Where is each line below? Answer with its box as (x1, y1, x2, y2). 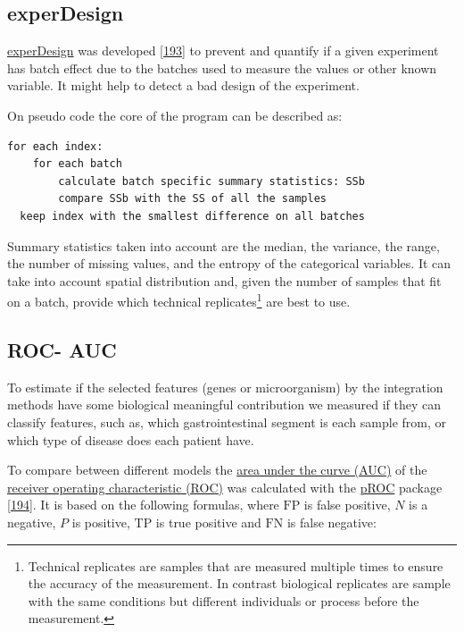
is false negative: (286, 512, 377, 531)
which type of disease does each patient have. (7, 430, 254, 449)
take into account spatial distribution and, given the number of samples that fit (7, 271, 442, 290)
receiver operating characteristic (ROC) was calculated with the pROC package (7, 477, 443, 496)
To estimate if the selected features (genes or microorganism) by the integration (7, 377, 443, 396)
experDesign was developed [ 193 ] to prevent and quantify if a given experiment (7, 41, 439, 60)
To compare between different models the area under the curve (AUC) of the (7, 460, 427, 479)
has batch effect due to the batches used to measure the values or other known (7, 58, 437, 77)
